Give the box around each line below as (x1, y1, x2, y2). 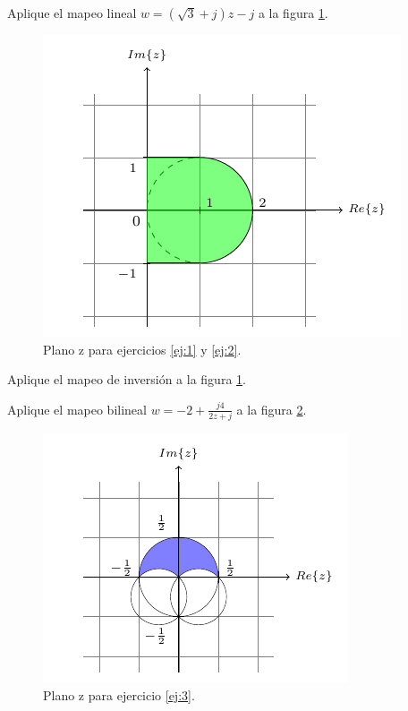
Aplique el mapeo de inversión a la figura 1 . (7, 370, 246, 389)
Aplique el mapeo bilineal (7, 399, 147, 418)
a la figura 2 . (236, 399, 307, 418)
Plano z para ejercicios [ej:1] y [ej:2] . (43, 339, 242, 358)
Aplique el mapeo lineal (7, 4, 137, 21)
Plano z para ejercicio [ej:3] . (43, 685, 195, 704)
